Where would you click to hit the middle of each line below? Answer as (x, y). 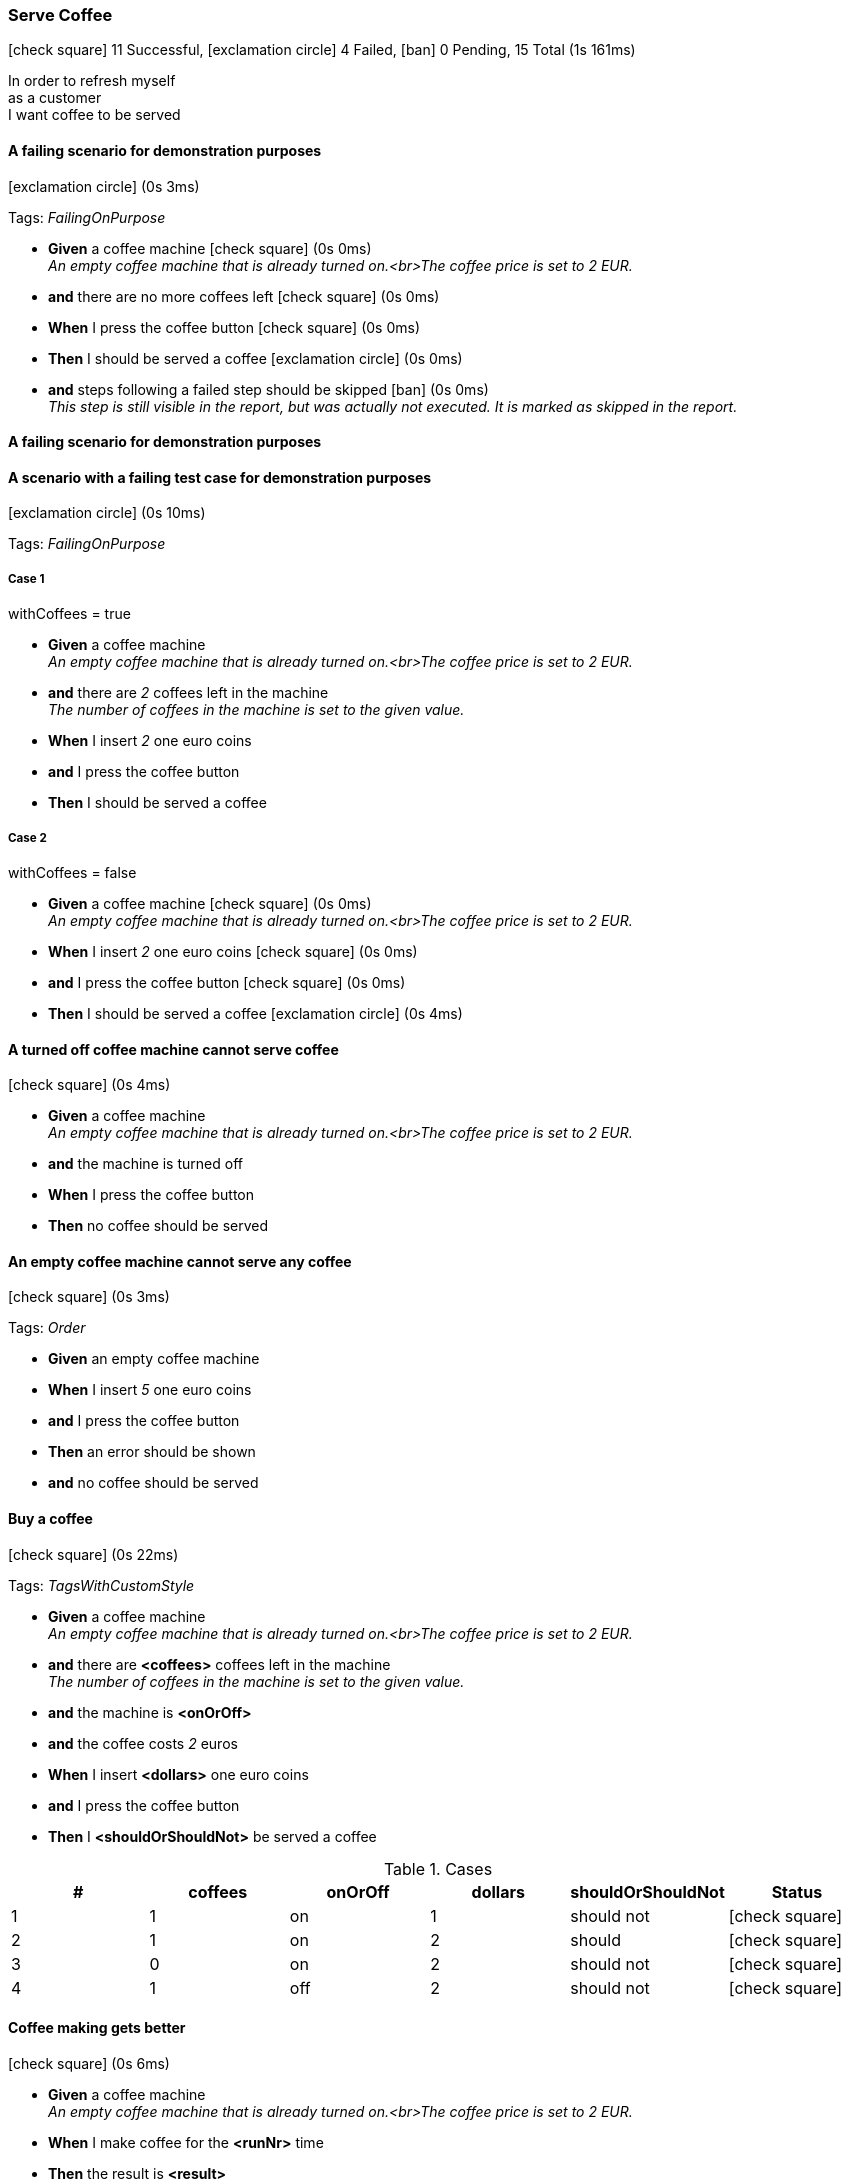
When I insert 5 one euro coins (150, 1390)
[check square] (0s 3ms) (89, 1297)
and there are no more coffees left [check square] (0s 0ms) (244, 296)
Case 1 (26, 578)
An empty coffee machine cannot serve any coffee (180, 1261)
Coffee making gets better (97, 2028)
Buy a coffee (50, 1519)
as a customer (55, 98)
